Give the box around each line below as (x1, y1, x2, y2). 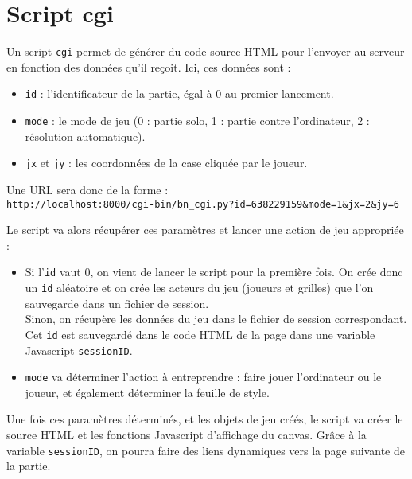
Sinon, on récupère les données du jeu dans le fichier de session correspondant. (25, 310, 407, 327)
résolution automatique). (25, 127, 146, 144)
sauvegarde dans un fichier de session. (25, 294, 209, 311)
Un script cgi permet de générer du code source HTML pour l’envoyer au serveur (6, 43, 405, 60)
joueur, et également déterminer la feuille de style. (25, 384, 270, 400)
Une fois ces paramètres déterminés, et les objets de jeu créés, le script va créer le (6, 411, 403, 427)
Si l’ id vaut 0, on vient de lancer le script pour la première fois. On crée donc (25, 263, 403, 280)
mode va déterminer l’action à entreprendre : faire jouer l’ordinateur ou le (25, 368, 382, 385)
